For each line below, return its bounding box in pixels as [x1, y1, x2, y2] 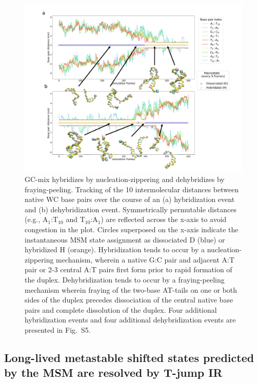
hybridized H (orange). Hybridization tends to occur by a [25, 244, 205, 255]
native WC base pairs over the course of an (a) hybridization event [25, 194, 235, 205]
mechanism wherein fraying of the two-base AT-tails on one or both [25, 284, 237, 295]
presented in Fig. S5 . [25, 325, 91, 335]
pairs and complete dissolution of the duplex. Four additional [25, 304, 217, 315]
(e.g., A [25, 214, 48, 225]
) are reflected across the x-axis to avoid [101, 214, 227, 225]
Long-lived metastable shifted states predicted [4, 350, 254, 365]
